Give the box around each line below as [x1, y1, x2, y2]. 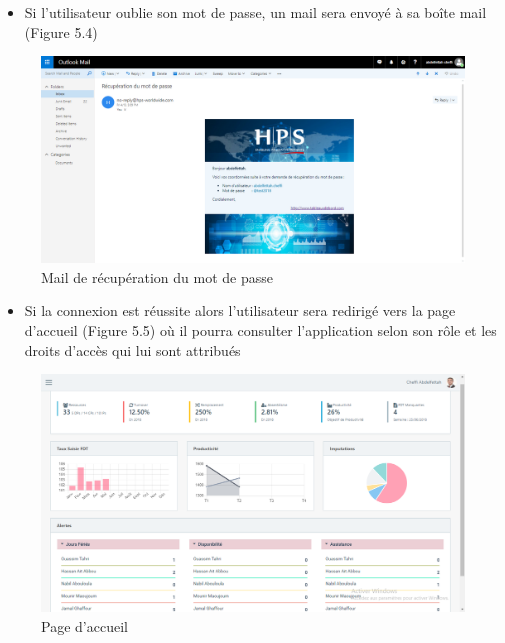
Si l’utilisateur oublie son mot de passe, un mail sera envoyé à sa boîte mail [24, 2, 487, 22]
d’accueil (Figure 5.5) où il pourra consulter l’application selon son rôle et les [24, 320, 497, 340]
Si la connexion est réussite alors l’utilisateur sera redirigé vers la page [24, 300, 456, 321]
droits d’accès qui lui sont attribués [24, 339, 241, 360]
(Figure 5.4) [24, 21, 98, 42]
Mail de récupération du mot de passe [41, 266, 274, 287]
